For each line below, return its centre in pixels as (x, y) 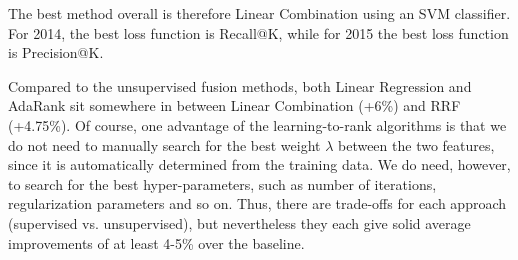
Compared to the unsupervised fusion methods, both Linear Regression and (240, 85)
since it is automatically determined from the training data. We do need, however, (259, 164)
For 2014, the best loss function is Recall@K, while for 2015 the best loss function (258, 32)
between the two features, (416, 144)
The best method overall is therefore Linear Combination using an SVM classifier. (259, 13)
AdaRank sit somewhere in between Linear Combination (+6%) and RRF (234, 105)
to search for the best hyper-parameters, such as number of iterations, (222, 183)
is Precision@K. (56, 52)
